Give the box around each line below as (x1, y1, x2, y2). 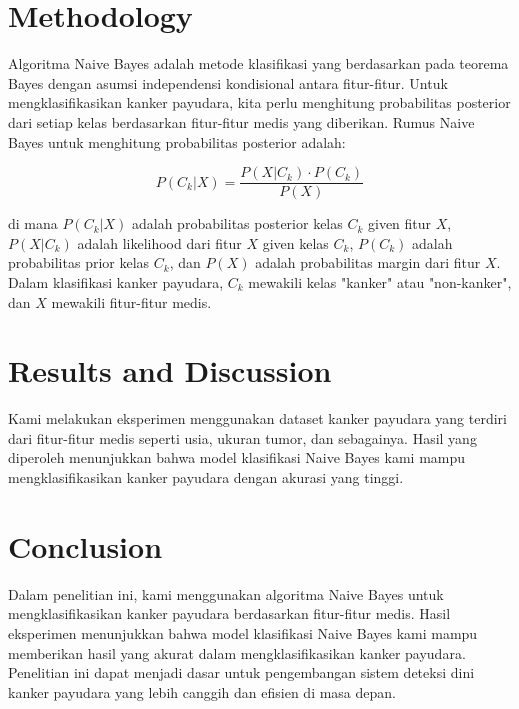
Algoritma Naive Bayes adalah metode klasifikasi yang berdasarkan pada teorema (8, 53, 509, 74)
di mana (8, 213, 58, 234)
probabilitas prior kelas (8, 252, 150, 273)
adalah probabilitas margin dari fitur (255, 252, 481, 273)
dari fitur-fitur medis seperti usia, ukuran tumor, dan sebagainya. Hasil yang (8, 427, 477, 448)
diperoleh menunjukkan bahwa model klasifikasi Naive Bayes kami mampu (8, 447, 466, 468)
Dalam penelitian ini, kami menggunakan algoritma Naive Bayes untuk (8, 583, 444, 604)
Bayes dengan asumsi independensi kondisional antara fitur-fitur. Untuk (8, 72, 448, 93)
